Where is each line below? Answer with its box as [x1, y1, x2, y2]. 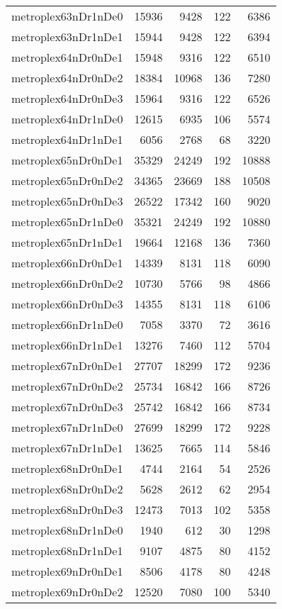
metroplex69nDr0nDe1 [11, 563, 123, 579]
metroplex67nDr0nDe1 [11, 357, 123, 374]
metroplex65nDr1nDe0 [11, 213, 123, 230]
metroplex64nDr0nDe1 [11, 49, 123, 65]
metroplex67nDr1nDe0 [11, 419, 123, 435]
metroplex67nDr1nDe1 [11, 440, 123, 456]
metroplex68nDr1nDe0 [11, 522, 123, 538]
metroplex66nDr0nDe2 [11, 275, 123, 291]
